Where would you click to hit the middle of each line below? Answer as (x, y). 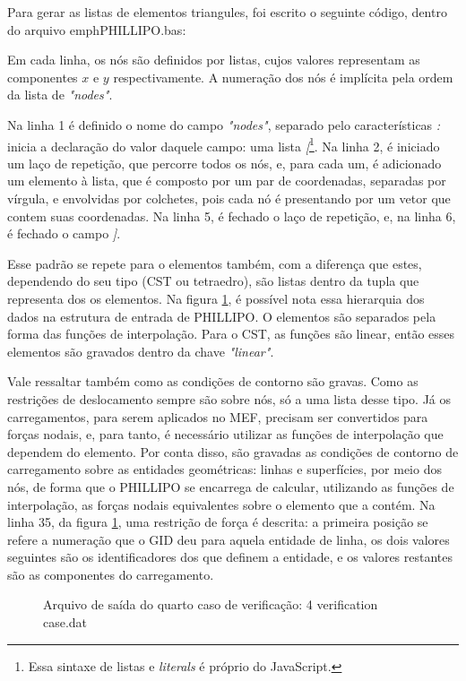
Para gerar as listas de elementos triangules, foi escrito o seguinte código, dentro (227, 12)
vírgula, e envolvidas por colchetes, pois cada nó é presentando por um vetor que (229, 198)
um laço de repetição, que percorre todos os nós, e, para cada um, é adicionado (224, 163)
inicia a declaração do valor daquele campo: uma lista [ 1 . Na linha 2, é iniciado (224, 144)
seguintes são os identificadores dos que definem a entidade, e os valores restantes (230, 557)
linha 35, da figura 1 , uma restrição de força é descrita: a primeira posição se (218, 522)
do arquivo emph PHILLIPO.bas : (97, 29)
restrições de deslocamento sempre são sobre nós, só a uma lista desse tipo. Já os (229, 398)
